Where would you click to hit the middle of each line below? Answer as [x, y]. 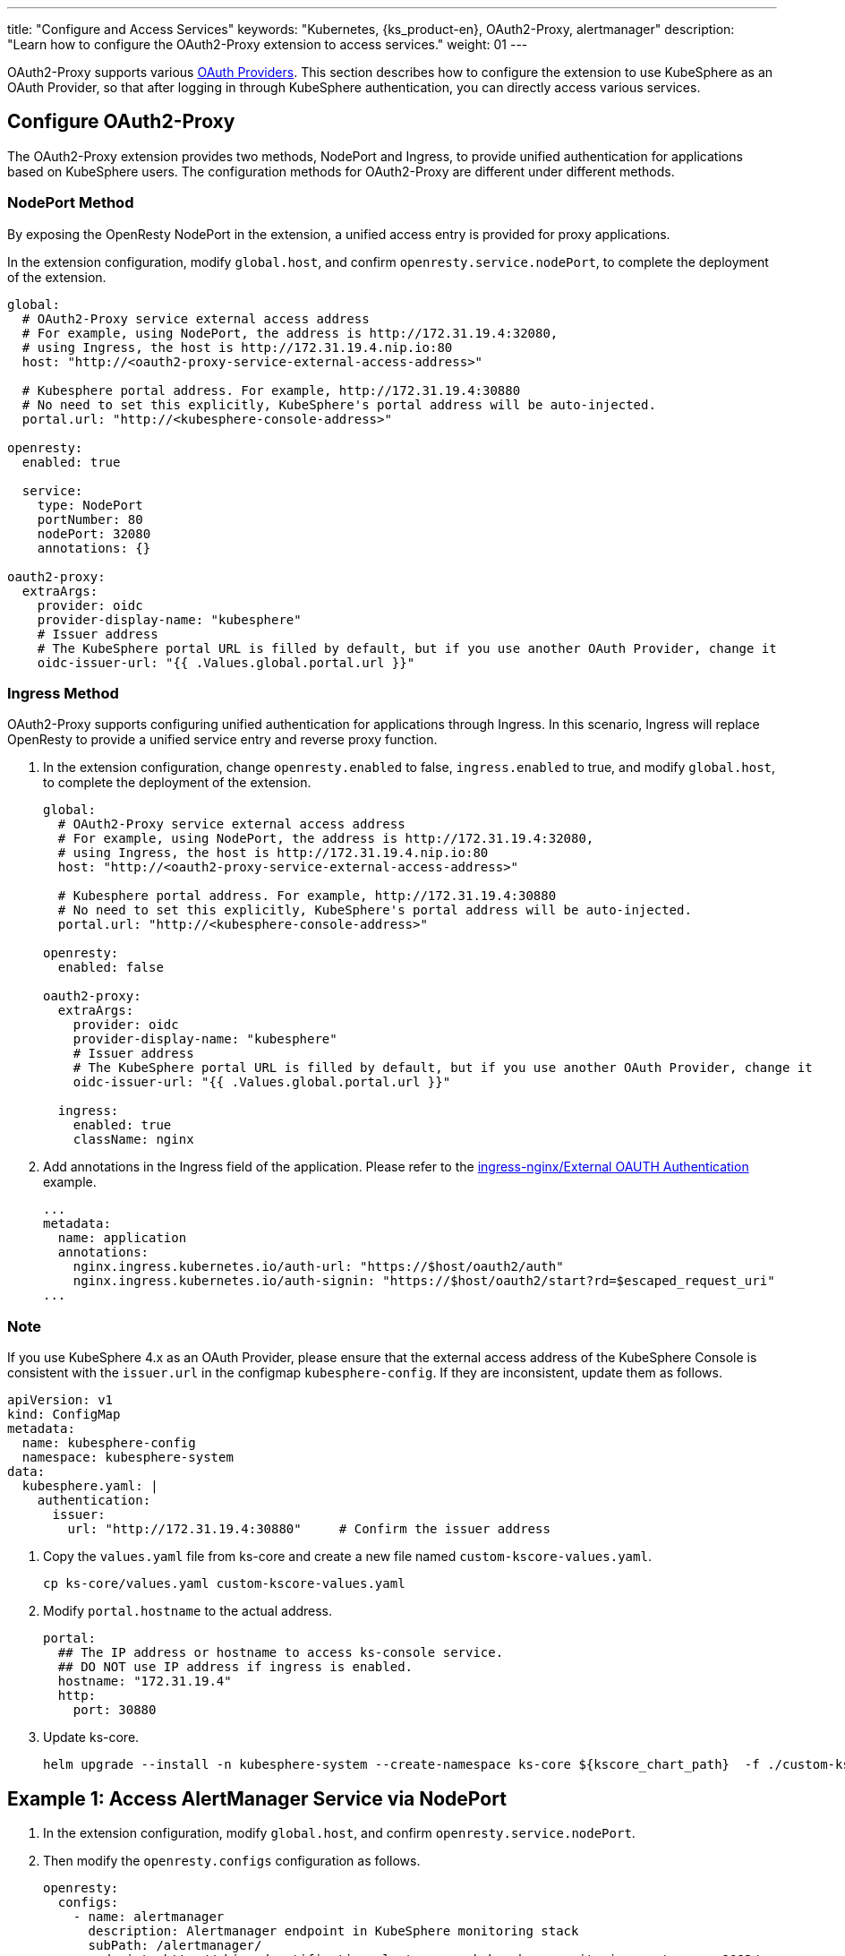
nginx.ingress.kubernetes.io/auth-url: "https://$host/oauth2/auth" [318, 1267]
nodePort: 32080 [94, 533]
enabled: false [111, 968]
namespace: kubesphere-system [128, 1458]
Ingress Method [63, 693]
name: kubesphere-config [109, 1443]
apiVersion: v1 [60, 1400]
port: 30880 [115, 1710]
